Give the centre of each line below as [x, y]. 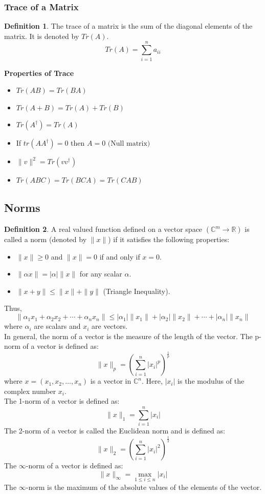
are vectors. [110, 326]
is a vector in [111, 381]
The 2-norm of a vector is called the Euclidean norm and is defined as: [115, 431]
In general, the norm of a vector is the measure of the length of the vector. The [128, 336]
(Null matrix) [129, 144]
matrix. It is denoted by [42, 36]
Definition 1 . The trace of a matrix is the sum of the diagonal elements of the [128, 26]
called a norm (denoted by [46, 239]
